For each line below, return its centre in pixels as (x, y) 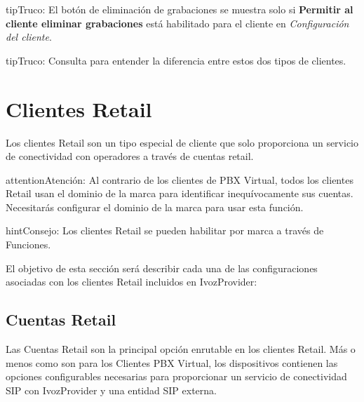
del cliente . (29, 37)
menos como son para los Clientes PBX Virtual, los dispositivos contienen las (172, 362)
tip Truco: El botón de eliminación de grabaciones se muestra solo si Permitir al (180, 9)
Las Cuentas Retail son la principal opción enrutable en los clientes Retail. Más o (181, 349)
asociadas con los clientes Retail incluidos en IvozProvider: (132, 282)
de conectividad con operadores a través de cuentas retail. (130, 156)
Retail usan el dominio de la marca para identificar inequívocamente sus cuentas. (180, 193)
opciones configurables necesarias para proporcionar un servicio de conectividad (176, 376)
